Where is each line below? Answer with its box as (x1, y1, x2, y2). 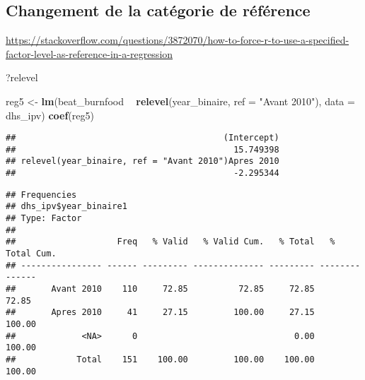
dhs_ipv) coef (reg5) (6, 107, 94, 122)
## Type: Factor (6, 213, 82, 224)
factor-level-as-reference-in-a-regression (6, 46, 173, 61)
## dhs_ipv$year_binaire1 (6, 201, 127, 212)
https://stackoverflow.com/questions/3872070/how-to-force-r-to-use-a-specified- (6, 32, 349, 47)
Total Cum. (6, 249, 57, 259)
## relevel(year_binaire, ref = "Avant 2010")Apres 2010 (6, 156, 279, 167)
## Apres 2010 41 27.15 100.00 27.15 (6, 307, 315, 318)
